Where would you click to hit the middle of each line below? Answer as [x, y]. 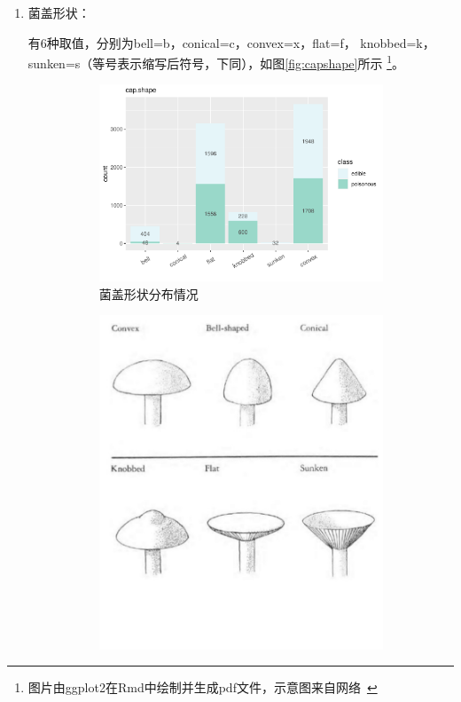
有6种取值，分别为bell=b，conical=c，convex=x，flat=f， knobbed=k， [231, 42]
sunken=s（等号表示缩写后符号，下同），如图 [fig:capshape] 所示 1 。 [216, 62]
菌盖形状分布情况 [148, 293]
